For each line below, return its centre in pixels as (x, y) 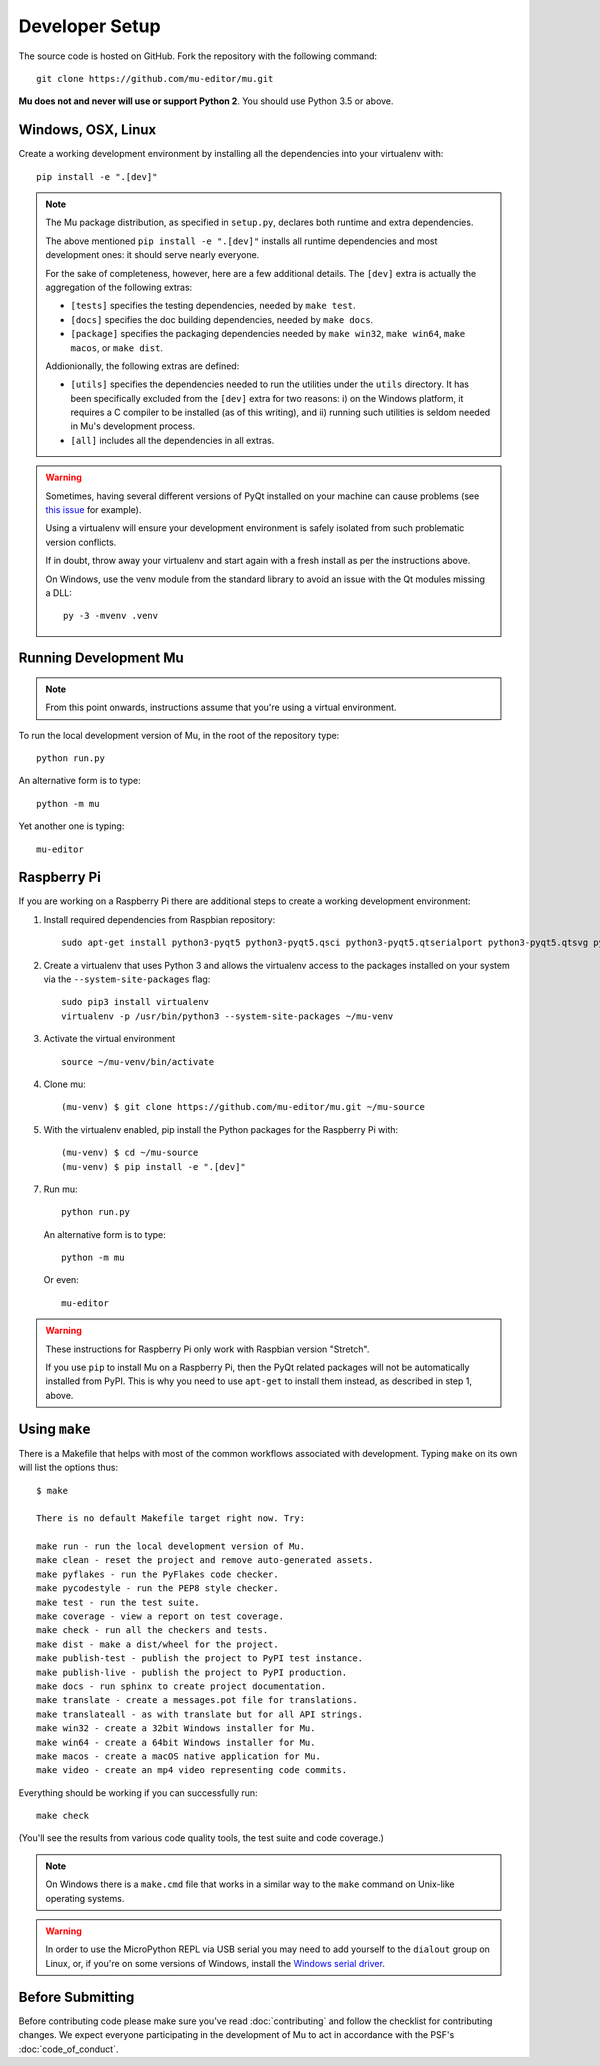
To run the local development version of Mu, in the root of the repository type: (179, 735)
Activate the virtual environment (109, 1039)
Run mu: (61, 1189)
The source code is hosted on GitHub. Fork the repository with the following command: (198, 56)
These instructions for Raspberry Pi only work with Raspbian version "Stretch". (207, 1349)
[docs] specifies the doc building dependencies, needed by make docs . (222, 319)
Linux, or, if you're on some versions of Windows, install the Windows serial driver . (215, 1963)
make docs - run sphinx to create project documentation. (181, 1686)
